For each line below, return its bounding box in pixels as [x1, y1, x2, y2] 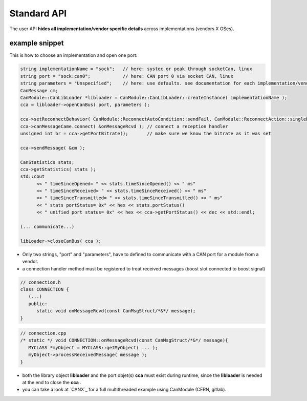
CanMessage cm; [20, 88, 58, 93]
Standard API [9, 8, 67, 19]
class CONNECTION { [20, 286, 69, 292]
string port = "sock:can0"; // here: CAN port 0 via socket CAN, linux [20, 73, 234, 79]
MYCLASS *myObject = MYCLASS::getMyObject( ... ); [28, 345, 158, 350]
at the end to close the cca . [22, 379, 82, 386]
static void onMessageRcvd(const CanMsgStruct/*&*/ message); [36, 308, 196, 314]
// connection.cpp [20, 330, 67, 336]
